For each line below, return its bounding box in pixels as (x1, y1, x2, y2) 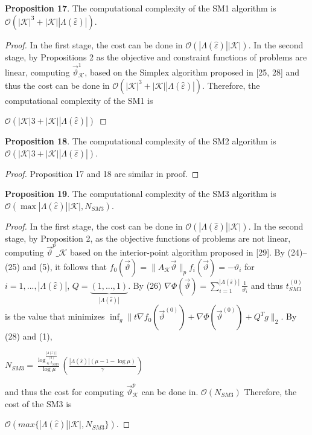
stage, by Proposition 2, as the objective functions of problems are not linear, (5, 231, 291, 244)
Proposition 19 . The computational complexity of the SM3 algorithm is (5, 187, 276, 200)
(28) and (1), (5, 330, 53, 343)
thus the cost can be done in (5, 79, 110, 91)
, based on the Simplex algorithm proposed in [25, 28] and (84, 65, 300, 78)
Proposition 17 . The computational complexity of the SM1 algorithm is (5, 2, 276, 14)
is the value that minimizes (5, 310, 105, 323)
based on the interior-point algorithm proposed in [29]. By (69, 246, 285, 259)
